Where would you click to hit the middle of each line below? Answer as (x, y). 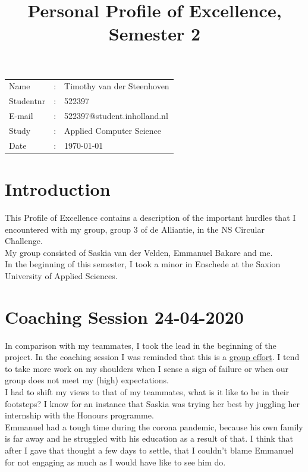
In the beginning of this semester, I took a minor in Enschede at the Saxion (143, 264)
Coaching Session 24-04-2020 (124, 316)
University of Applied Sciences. (61, 275)
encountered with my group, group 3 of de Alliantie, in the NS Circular (135, 229)
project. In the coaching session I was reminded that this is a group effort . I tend (152, 357)
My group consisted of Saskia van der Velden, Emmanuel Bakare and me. (139, 252)
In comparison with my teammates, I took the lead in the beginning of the (141, 345)
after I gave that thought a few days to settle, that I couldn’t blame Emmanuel (149, 450)
